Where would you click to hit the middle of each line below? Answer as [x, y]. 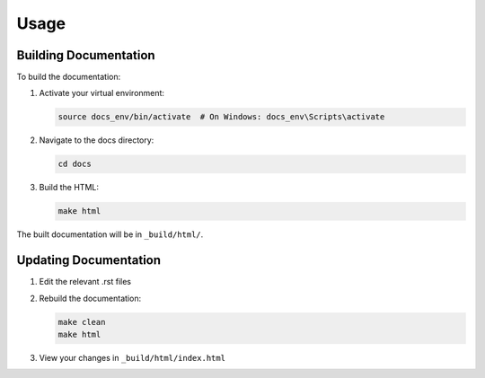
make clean [82, 322]
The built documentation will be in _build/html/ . [110, 234]
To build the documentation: [69, 77]
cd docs [75, 164]
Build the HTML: [69, 188]
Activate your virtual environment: [102, 93]
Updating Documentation [89, 260]
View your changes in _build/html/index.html [132, 358]
